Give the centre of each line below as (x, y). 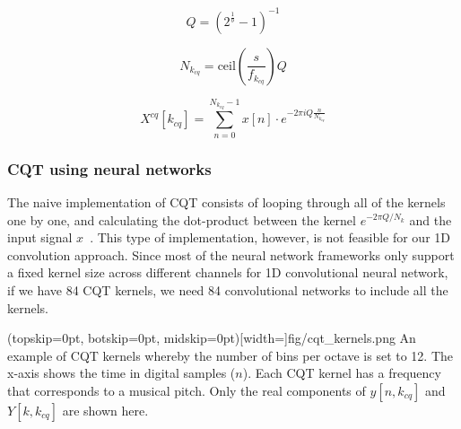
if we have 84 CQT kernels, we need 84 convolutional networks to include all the (228, 289)
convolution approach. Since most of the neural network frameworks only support (231, 254)
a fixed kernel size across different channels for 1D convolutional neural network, (228, 272)
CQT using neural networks (109, 168)
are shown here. (105, 410)
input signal (40, 237)
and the (431, 219)
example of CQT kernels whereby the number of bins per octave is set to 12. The (230, 355)
